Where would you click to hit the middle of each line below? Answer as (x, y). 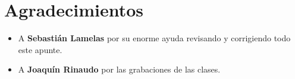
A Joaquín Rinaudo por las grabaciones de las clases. (119, 69)
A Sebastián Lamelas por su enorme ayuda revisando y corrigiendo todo (154, 38)
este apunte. (40, 49)
